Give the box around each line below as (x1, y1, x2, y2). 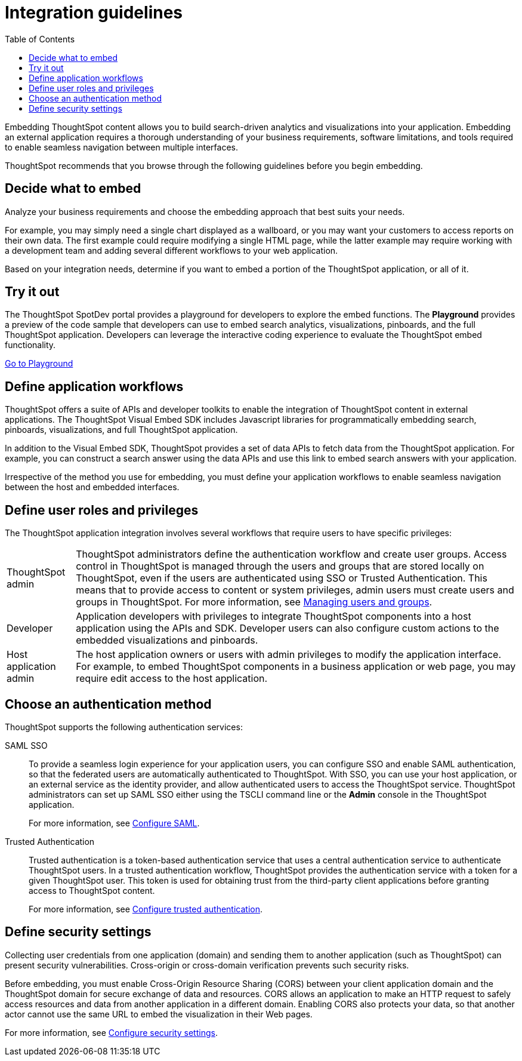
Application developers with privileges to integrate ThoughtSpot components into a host (76, 610, 471, 623)
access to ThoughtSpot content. (29, 885, 155, 896)
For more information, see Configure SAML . (29, 817, 200, 828)
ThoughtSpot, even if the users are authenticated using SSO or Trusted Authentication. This (76, 572, 487, 585)
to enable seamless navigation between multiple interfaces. (5, 142, 239, 152)
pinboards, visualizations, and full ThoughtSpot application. (5, 425, 238, 435)
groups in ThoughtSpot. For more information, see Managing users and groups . (76, 596, 433, 608)
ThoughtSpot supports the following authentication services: (5, 721, 243, 732)
